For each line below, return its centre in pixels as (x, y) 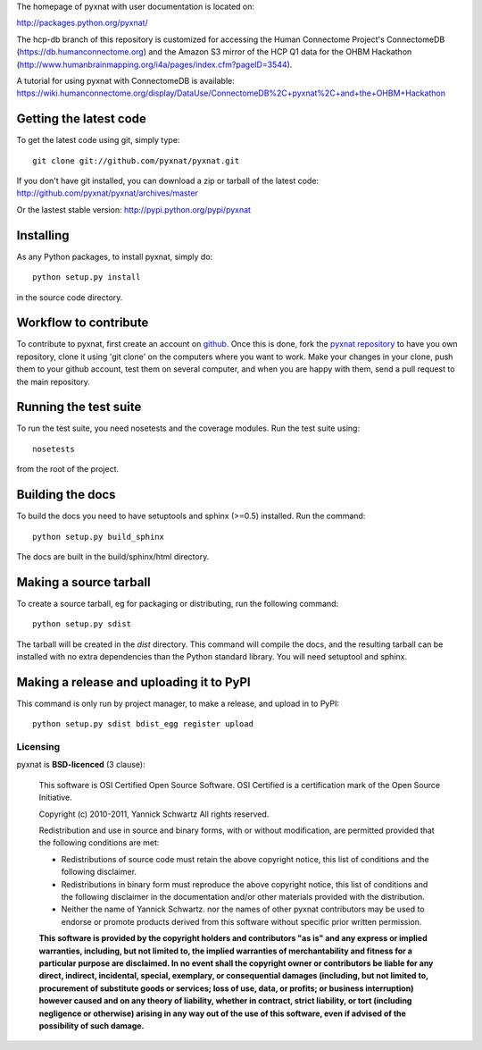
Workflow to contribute (83, 323)
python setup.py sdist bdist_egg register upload (143, 724)
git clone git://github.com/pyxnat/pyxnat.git (136, 160)
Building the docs (66, 495)
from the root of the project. (68, 469)
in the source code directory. (70, 297)
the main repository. (54, 382)
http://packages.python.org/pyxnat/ (82, 23)
